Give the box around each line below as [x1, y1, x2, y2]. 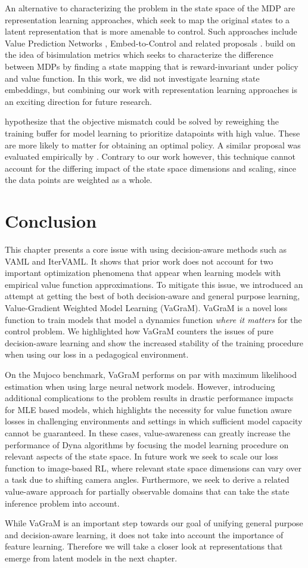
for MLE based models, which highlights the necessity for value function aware [5, 403, 292, 415]
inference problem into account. [5, 496, 120, 509]
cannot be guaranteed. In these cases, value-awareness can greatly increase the [5, 426, 291, 439]
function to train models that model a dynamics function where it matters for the [5, 313, 302, 325]
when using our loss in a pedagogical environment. [5, 348, 189, 361]
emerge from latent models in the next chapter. [5, 551, 178, 564]
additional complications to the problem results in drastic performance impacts [5, 392, 294, 404]
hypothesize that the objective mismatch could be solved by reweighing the [5, 115, 279, 128]
